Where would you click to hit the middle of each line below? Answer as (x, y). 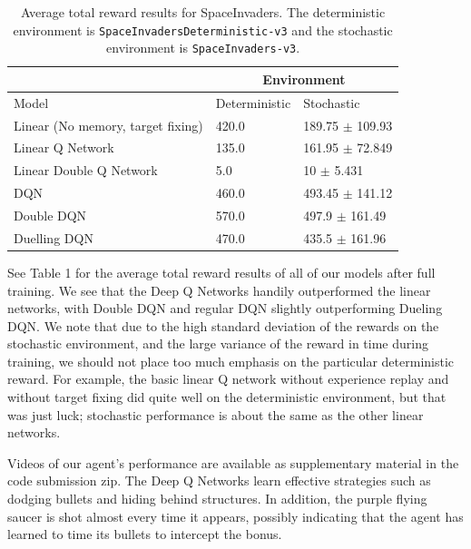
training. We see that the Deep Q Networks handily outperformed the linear (219, 290)
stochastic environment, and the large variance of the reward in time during (218, 343)
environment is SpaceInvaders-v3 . (203, 48)
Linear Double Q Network (86, 170)
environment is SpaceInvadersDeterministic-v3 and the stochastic (203, 29)
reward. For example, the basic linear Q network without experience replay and (228, 379)
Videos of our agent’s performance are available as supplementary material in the (233, 462)
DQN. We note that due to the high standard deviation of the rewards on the (223, 325)
